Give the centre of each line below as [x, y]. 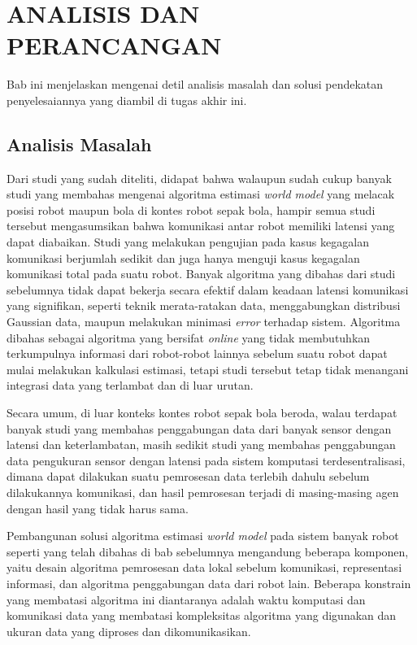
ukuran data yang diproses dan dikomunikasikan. [129, 631]
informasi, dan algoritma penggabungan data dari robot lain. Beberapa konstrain [209, 583]
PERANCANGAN [114, 45]
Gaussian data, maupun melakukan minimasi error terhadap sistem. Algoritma [204, 322]
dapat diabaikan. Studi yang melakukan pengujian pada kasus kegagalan [188, 242]
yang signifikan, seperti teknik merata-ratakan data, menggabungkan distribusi [204, 305]
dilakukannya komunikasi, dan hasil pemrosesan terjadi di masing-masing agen [203, 492]
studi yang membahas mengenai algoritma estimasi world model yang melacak [201, 194]
